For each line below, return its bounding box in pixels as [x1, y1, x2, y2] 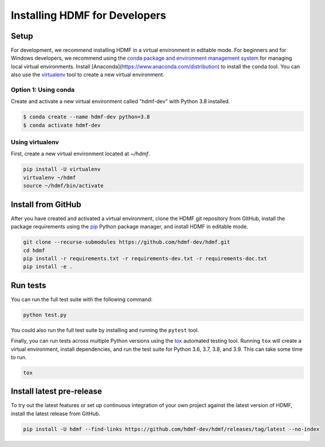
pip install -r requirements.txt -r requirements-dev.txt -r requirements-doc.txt [23, 255, 268, 262]
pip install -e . [23, 264, 73, 270]
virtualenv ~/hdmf [23, 174, 76, 181]
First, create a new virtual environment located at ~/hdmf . [11, 150, 150, 158]
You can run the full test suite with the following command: [11, 296, 153, 303]
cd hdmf [23, 247, 45, 254]
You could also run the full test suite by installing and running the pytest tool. [11, 326, 199, 333]
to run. [11, 353, 27, 360]
